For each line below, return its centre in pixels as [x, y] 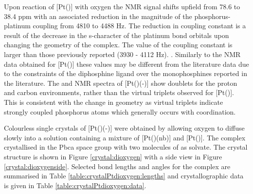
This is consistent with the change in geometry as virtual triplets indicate [114, 102]
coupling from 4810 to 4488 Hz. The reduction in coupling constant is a [139, 26]
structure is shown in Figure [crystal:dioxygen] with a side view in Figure [113, 156]
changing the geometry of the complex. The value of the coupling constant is [118, 45]
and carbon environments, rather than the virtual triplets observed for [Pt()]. [119, 92]
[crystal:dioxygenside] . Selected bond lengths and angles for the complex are [117, 166]
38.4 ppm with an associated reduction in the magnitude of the [98, 16]
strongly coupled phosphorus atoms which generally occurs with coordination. [120, 111]
